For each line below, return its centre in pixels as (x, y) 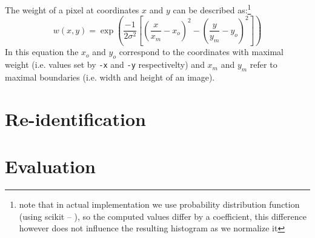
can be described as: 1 (212, 9)
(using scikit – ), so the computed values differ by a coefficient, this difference (163, 216)
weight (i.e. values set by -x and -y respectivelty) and (105, 64)
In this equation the (42, 52)
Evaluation (50, 166)
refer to (264, 64)
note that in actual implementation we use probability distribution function (159, 204)
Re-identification (75, 118)
